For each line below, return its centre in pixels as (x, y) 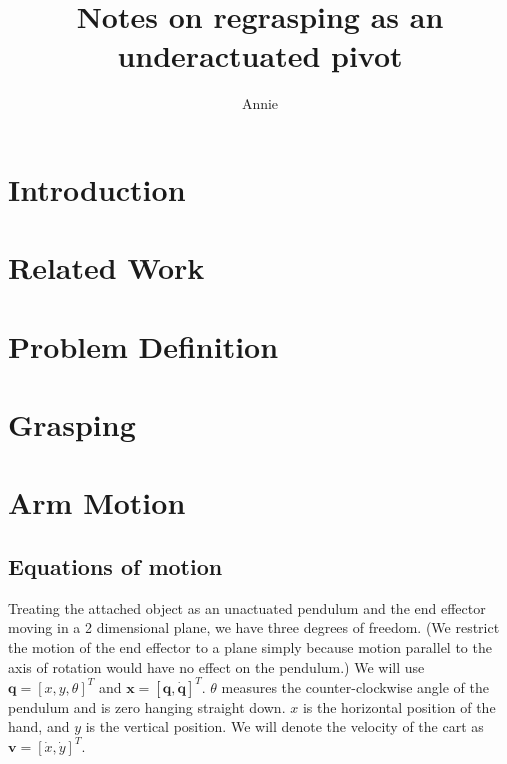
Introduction (97, 188)
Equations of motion (115, 565)
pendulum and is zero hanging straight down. (147, 706)
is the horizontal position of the (399, 706)
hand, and (39, 726)
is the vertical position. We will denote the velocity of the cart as (284, 726)
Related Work (106, 267)
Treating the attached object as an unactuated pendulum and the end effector (247, 607)
